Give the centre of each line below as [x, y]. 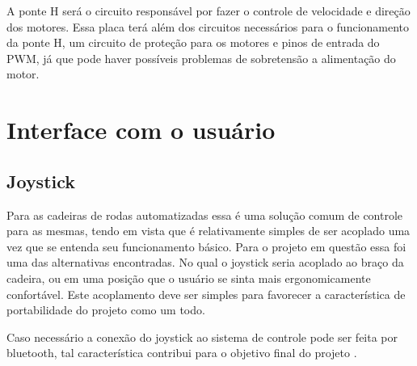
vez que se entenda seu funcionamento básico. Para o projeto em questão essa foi [206, 246]
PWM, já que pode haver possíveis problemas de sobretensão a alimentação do [201, 58]
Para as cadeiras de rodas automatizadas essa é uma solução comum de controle [205, 215]
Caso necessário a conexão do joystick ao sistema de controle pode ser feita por [202, 337]
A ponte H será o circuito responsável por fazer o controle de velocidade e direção [208, 11]
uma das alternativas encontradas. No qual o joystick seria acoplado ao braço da [205, 262]
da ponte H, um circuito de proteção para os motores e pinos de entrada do [193, 42]
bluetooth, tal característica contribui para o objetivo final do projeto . [182, 353]
